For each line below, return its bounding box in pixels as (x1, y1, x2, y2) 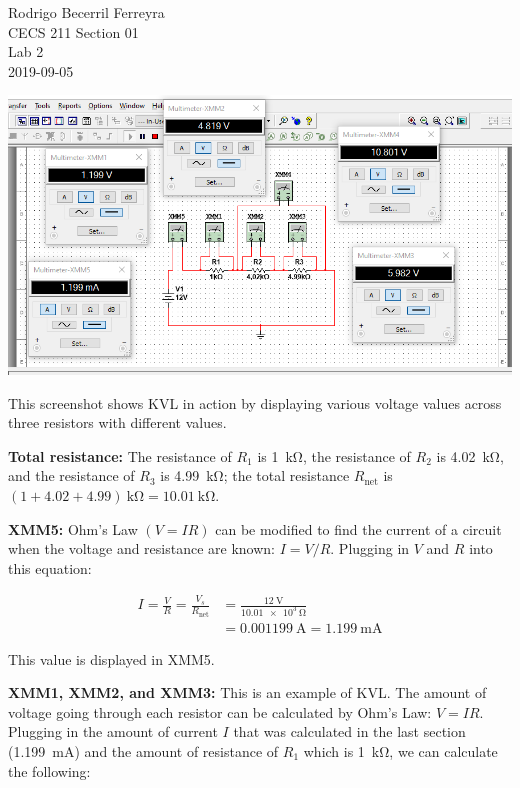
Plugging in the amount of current (8, 721, 218, 742)
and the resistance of (8, 465, 135, 486)
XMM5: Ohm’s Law (8, 518, 138, 539)
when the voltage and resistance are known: (8, 538, 275, 559)
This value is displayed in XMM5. (8, 648, 215, 669)
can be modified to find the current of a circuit (215, 518, 502, 539)
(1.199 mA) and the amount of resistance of (8, 740, 279, 761)
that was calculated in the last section (233, 721, 466, 742)
